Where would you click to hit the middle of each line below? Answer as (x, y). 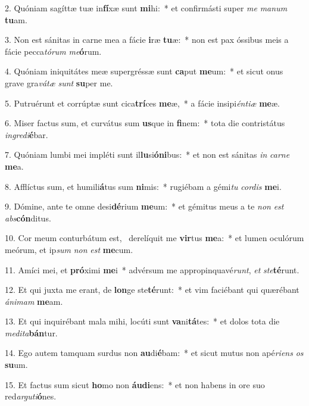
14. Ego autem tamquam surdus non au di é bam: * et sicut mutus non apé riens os (154, 353)
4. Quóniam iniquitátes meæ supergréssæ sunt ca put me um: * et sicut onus (144, 71)
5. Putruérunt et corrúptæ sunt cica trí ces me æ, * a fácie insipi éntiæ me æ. (142, 103)
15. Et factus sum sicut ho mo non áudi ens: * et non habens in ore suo (135, 384)
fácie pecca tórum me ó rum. (53, 51)
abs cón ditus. (28, 218)
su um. (16, 365)
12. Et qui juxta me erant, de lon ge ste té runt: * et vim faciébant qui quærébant (152, 290)
